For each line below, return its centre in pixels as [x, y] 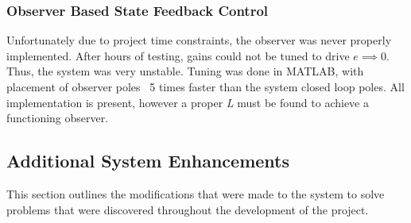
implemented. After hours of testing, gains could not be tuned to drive [178, 55]
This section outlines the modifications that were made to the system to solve [196, 193]
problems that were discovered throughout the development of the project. [188, 209]
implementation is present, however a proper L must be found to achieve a [188, 102]
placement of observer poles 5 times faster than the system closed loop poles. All [205, 87]
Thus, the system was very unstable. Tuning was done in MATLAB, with [185, 71]
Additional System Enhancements [148, 161]
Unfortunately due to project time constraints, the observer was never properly [199, 40]
